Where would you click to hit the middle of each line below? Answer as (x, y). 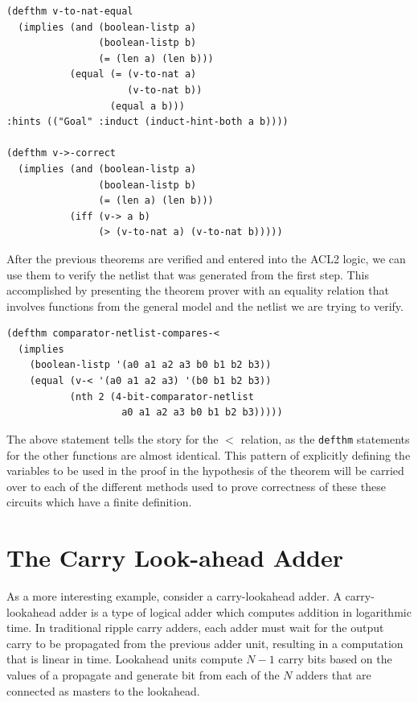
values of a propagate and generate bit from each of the (143, 674)
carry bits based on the (335, 659)
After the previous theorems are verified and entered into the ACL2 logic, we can (206, 258)
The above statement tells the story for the (113, 438)
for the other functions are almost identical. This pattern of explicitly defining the (209, 454)
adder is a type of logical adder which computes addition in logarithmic (236, 611)
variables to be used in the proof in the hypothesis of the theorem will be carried (205, 471)
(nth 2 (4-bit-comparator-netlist (162, 396)
